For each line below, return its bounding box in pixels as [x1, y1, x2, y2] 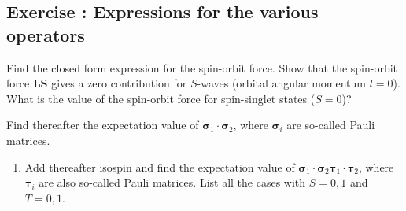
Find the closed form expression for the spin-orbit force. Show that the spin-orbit [6, 59, 398, 76]
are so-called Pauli [286, 117, 375, 133]
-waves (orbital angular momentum [197, 75, 366, 91]
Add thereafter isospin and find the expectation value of [24, 158, 295, 175]
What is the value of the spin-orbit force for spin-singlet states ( [6, 90, 316, 106]
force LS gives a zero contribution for [6, 75, 187, 91]
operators [6, 22, 85, 46]
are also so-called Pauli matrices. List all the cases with [39, 174, 306, 191]
